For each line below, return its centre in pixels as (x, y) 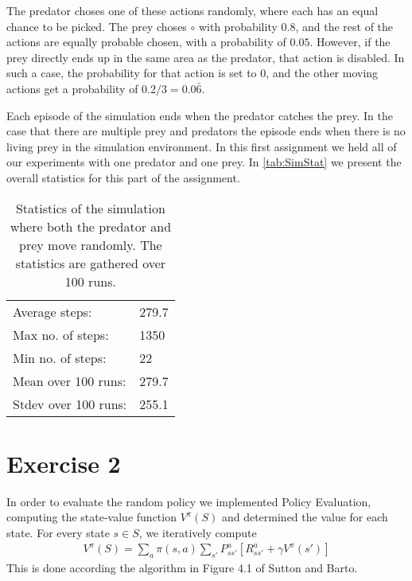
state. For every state (58, 532)
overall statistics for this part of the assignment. (123, 177)
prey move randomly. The (91, 244)
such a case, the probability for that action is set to (132, 73)
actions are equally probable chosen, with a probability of (146, 42)
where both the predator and (91, 226)
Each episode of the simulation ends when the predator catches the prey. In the (200, 115)
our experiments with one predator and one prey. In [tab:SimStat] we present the (204, 162)
